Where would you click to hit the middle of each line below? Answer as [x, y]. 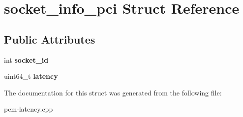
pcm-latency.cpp [29, 109]
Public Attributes [50, 39]
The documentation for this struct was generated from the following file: [113, 92]
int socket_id [26, 59]
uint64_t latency [31, 76]
